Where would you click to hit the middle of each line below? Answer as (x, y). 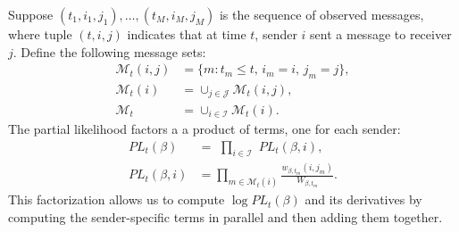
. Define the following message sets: (109, 51)
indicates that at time (187, 34)
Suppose (31, 14)
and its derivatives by (363, 199)
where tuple (40, 34)
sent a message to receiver (381, 34)
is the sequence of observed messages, (321, 14)
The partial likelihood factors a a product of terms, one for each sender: (204, 128)
